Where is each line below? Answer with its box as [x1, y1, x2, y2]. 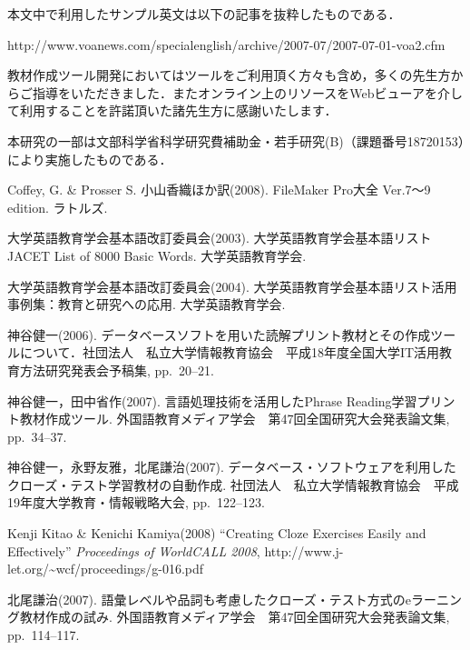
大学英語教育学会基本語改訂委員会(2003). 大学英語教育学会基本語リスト [7, 228, 432, 247]
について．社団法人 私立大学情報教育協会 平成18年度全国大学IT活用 [19, 343, 440, 362]
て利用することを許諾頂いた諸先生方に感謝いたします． [7, 101, 338, 120]
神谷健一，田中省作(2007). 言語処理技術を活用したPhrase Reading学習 [7, 391, 417, 410]
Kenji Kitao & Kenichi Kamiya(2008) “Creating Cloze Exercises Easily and [7, 524, 426, 543]
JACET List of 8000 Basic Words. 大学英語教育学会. [7, 245, 307, 265]
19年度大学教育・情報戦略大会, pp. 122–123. [7, 493, 265, 512]
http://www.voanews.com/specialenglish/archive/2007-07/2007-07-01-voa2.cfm [7, 35, 446, 54]
